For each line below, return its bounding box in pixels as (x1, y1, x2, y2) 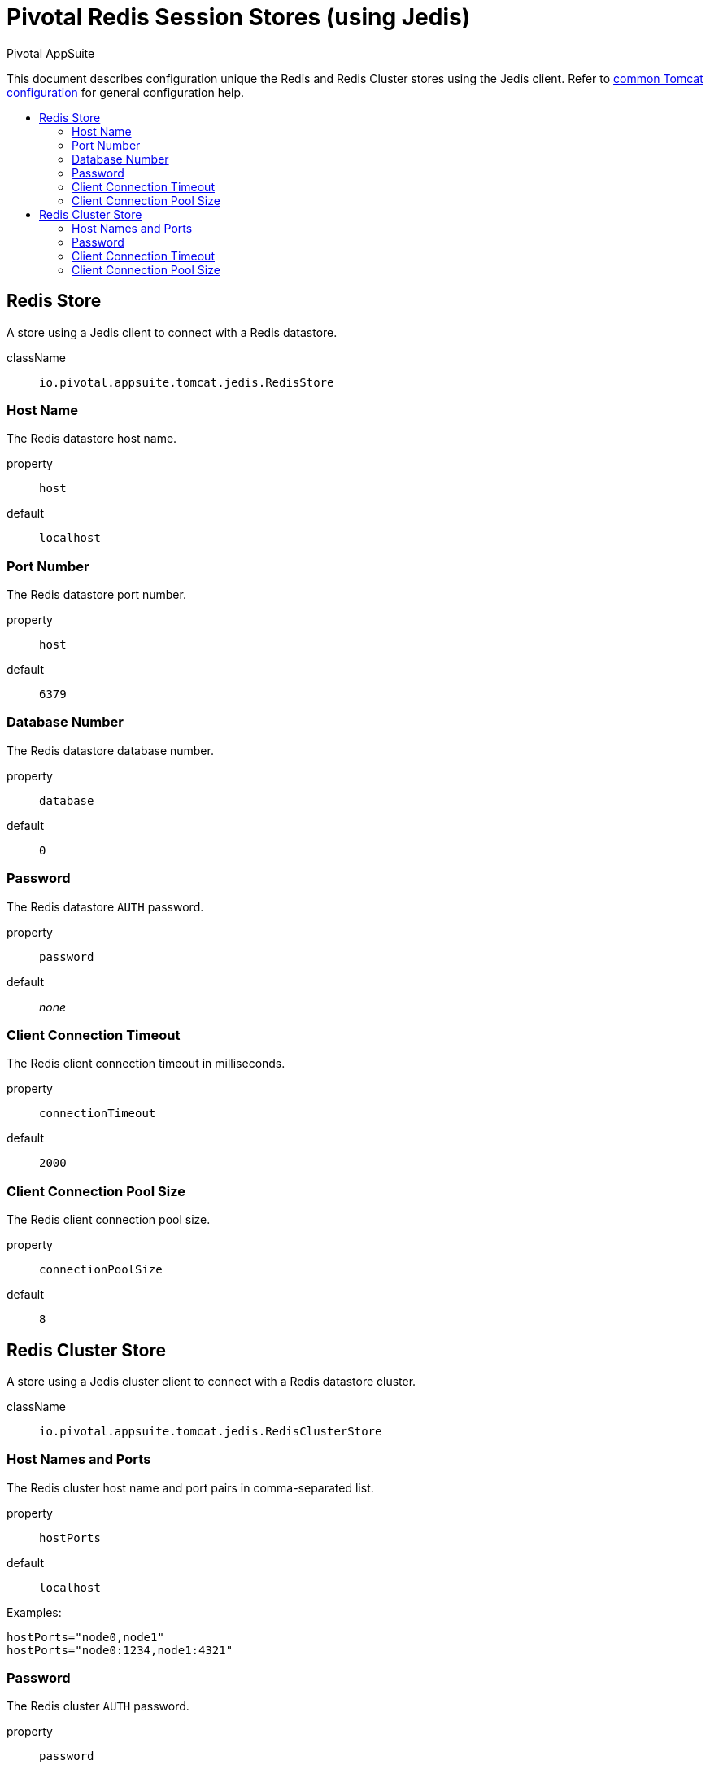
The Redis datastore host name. (7, 431, 177, 446)
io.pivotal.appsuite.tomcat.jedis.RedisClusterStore (39, 1424, 382, 1438)
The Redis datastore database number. (7, 743, 214, 758)
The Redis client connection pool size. (7, 1212, 211, 1227)
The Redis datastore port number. (7, 587, 186, 602)
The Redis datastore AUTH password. (7, 899, 204, 914)
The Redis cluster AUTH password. (7, 1699, 189, 1714)
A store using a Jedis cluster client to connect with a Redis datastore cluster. (7, 1374, 416, 1388)
